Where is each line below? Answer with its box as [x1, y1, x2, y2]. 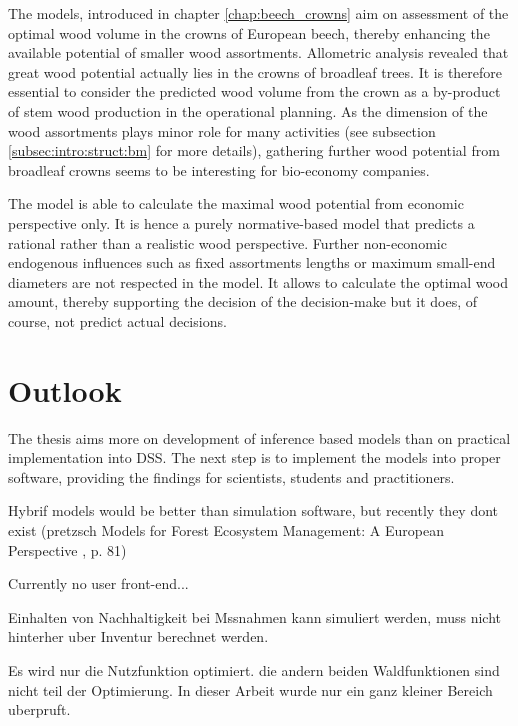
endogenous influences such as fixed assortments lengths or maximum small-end [8, 252, 496, 273]
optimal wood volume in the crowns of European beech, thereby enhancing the [8, 22, 490, 43]
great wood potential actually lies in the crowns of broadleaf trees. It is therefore [8, 61, 503, 82]
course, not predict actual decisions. [8, 310, 227, 331]
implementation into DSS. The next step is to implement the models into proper [8, 447, 501, 468]
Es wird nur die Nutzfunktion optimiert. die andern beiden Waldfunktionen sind [8, 659, 500, 680]
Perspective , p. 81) [8, 539, 127, 560]
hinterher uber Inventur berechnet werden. [8, 626, 269, 647]
